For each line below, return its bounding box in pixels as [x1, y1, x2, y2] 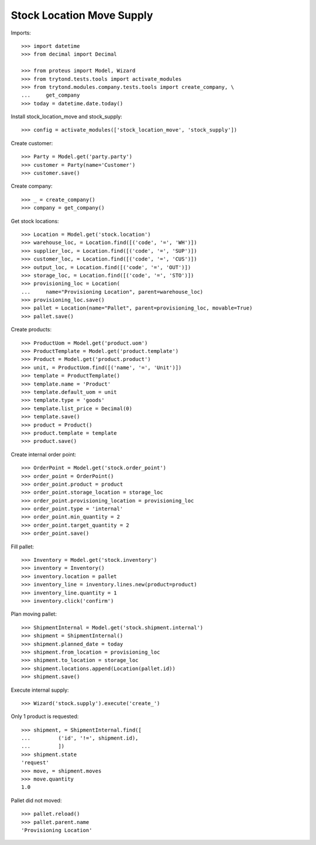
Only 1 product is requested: [11, 713, 79, 720]
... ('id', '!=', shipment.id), [21, 735, 139, 741]
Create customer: [11, 139, 53, 146]
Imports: [11, 29, 32, 36]
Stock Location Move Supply [11, 9, 153, 22]
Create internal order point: [11, 451, 76, 458]
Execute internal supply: [11, 686, 70, 693]
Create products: [11, 326, 52, 333]
